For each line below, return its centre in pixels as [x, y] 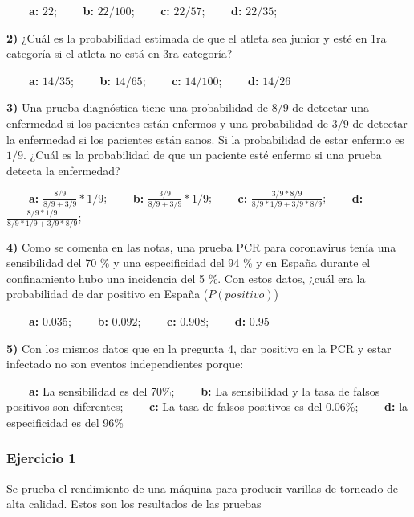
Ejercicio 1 [41, 458]
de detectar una [331, 107]
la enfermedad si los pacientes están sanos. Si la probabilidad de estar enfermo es [205, 139]
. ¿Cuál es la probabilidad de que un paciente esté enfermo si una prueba [203, 155]
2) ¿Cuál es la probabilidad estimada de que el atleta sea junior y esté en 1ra [197, 37]
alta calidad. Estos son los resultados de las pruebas [134, 504]
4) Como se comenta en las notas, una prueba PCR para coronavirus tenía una [201, 246]
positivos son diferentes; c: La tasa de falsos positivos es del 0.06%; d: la [207, 406]
